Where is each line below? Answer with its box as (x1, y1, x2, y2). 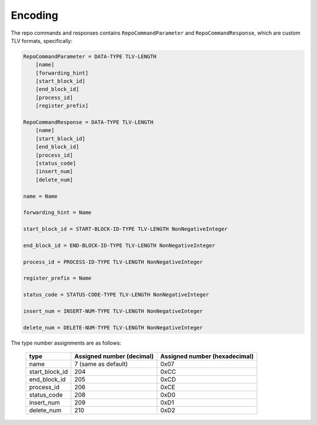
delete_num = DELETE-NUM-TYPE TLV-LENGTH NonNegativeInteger (23, 324, 203, 331)
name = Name (23, 193, 58, 200)
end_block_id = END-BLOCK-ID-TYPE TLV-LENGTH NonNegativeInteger (23, 242, 215, 249)
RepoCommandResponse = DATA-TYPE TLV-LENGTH (23, 119, 154, 126)
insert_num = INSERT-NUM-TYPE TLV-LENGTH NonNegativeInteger (23, 308, 203, 315)
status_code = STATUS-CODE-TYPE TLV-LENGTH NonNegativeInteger (23, 291, 210, 298)
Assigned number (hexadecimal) (160, 352, 254, 360)
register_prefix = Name (23, 275, 92, 282)
